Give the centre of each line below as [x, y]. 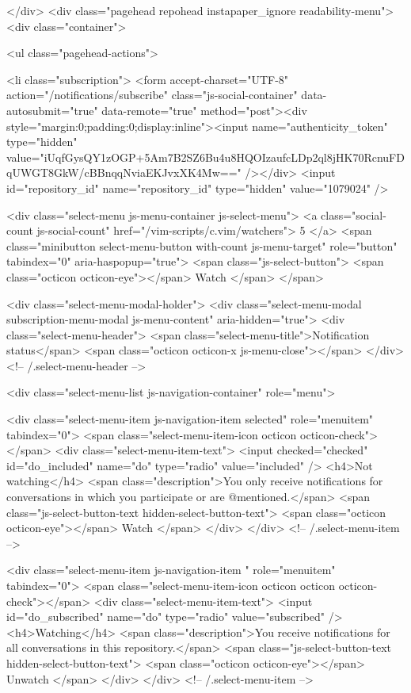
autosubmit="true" [52, 110]
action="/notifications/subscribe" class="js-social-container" [152, 95]
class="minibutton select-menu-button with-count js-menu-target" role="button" [202, 245]
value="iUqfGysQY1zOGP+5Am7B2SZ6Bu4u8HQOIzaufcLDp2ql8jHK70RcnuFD [205, 157]
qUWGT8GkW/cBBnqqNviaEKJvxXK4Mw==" [124, 172]
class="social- [354, 214]
